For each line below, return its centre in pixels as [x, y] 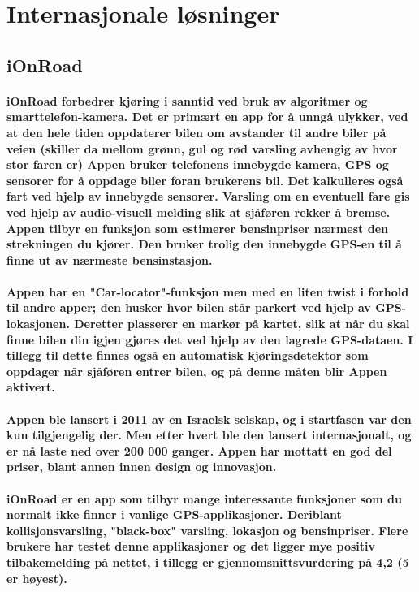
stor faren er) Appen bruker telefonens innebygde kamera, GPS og [198, 164]
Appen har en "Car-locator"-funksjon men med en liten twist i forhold [208, 291]
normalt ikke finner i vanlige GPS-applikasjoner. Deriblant [174, 514]
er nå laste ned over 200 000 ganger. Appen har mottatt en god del [199, 450]
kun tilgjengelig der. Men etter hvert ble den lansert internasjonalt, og [209, 435]
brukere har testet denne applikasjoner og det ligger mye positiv [191, 546]
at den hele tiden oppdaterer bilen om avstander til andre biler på [197, 132]
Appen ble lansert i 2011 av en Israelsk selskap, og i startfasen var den [209, 419]
